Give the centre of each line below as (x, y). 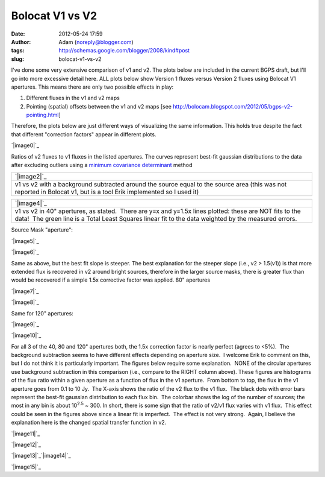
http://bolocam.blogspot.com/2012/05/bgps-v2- (233, 106)
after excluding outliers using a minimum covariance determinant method (102, 165)
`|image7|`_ (25, 291)
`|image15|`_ (26, 467)
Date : (18, 34)
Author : (21, 42)
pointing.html (43, 115)
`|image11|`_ (26, 434)
